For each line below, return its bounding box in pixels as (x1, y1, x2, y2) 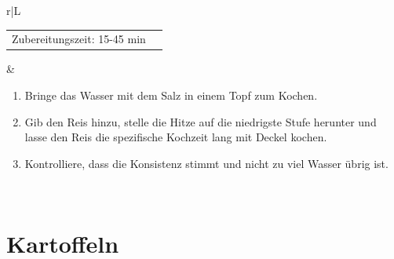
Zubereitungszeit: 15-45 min (12, 31, 146, 47)
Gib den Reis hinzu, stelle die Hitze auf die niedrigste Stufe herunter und (24, 113, 377, 129)
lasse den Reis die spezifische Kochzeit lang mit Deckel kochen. (24, 129, 327, 145)
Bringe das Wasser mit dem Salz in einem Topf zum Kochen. (24, 87, 318, 104)
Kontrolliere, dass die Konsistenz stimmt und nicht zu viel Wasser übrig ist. (24, 155, 389, 171)
